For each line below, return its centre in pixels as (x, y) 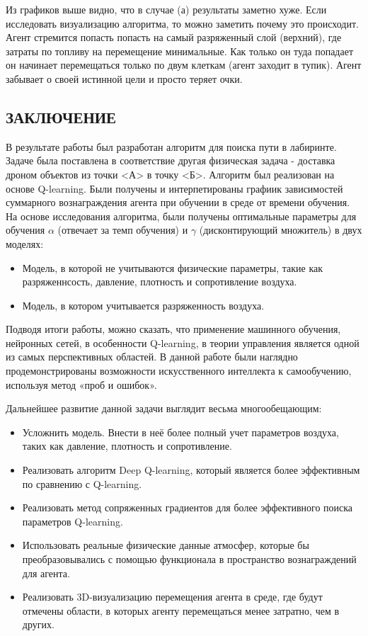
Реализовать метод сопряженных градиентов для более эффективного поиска (188, 507)
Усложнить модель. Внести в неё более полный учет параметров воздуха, (180, 432)
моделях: (25, 243)
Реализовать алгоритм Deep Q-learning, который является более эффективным (191, 470)
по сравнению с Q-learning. (82, 483)
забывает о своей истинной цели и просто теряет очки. (124, 78)
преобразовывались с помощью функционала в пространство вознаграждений (189, 559)
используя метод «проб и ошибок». (81, 384)
